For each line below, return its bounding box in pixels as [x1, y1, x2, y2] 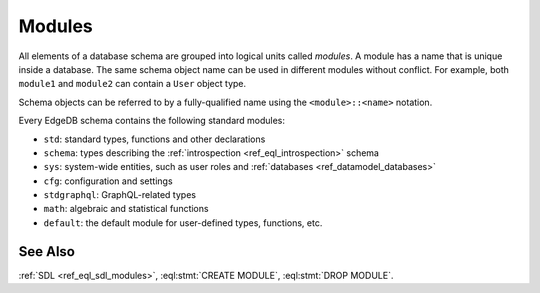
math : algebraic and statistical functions [43, 203, 209, 215]
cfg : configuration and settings [43, 175, 174, 187]
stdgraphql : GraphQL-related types [43, 189, 197, 201]
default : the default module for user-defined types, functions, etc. [43, 216, 323, 229]
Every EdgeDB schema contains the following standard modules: [18, 115, 285, 127]
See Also [18, 243, 75, 260]
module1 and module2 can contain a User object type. [18, 78, 247, 90]
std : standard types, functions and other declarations [43, 133, 266, 145]
